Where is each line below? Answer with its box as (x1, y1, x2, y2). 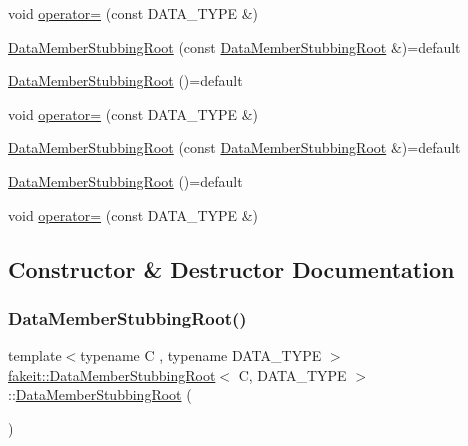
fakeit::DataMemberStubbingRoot (8, 364, 216, 385)
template (8, 345, 62, 366)
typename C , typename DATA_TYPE (80, 345, 322, 366)
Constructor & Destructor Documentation (8, 253, 455, 284)
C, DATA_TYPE (238, 364, 347, 385)
